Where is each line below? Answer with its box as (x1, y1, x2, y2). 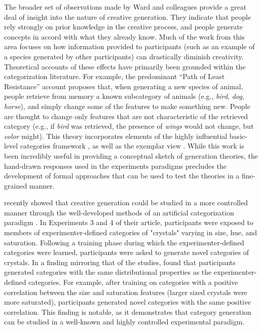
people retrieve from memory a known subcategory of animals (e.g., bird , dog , (4, 91, 244, 101)
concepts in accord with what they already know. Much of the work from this (4, 31, 245, 42)
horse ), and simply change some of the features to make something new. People (4, 100, 250, 111)
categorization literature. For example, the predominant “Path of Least (4, 71, 225, 82)
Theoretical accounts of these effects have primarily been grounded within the (4, 61, 246, 71)
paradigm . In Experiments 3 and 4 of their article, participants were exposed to (4, 217, 253, 228)
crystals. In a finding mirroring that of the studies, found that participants (4, 256, 236, 267)
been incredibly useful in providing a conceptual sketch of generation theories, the (4, 150, 258, 161)
